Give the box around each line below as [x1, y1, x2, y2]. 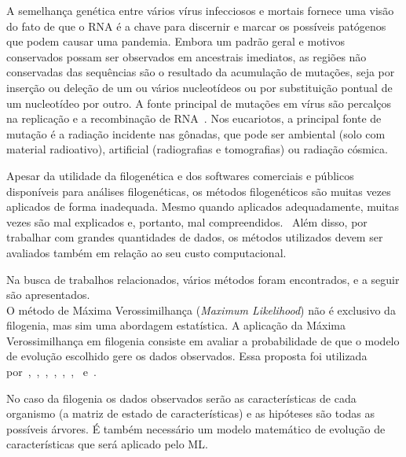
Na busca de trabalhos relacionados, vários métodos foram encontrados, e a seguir [6, 271, 400, 287]
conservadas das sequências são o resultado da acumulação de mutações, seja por [6, 64, 395, 80]
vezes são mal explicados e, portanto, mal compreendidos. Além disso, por [6, 213, 368, 230]
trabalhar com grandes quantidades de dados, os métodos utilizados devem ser [6, 229, 383, 245]
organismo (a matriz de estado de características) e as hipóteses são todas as [6, 405, 375, 422]
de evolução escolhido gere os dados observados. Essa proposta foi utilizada [6, 348, 368, 364]
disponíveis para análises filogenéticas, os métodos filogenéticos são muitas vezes [6, 182, 391, 199]
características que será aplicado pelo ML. [6, 436, 208, 452]
